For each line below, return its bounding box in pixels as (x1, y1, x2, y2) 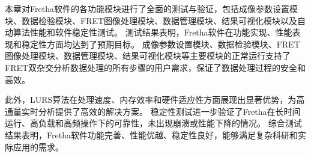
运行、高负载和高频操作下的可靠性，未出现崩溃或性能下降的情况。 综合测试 (5, 117, 302, 129)
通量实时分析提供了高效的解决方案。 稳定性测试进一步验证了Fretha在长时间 (5, 105, 301, 117)
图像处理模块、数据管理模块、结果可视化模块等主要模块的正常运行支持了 (5, 49, 291, 62)
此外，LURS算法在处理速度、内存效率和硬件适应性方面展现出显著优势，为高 (5, 93, 305, 106)
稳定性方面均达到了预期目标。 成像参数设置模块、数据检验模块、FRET (21, 37, 300, 50)
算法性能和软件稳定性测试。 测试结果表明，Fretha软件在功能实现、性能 (13, 26, 292, 38)
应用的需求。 (13, 140, 64, 153)
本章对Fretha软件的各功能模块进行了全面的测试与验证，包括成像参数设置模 (5, 2, 298, 14)
